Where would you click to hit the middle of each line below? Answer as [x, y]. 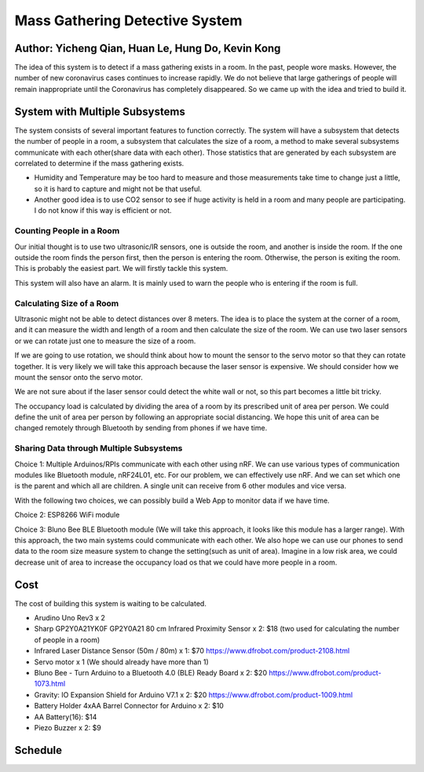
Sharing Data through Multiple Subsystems [99, 448]
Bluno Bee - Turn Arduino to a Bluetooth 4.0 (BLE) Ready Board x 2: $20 [150, 672]
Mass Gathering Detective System [128, 20]
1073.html [50, 684]
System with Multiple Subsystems [100, 111]
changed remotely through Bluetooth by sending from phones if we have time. [141, 428]
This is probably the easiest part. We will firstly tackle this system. [121, 269]
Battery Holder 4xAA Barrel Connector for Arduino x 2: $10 [129, 706]
